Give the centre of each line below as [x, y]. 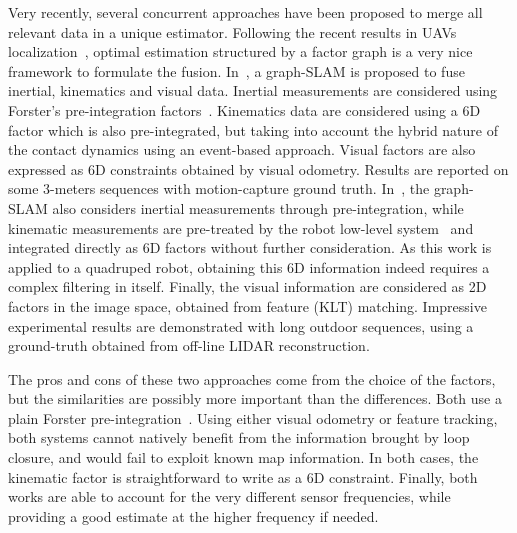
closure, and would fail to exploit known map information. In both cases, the [243, 457]
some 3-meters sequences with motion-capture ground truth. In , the [219, 188]
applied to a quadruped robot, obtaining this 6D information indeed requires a [249, 266]
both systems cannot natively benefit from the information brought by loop [239, 437]
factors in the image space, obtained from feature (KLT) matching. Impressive [247, 305]
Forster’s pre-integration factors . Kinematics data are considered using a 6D [244, 109]
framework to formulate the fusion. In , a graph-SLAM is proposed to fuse [236, 70]
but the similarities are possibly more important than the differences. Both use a [255, 398]
